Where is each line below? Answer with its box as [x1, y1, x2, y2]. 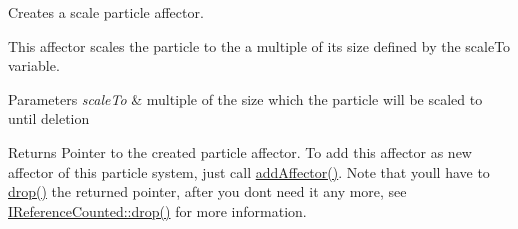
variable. [8, 55, 60, 76]
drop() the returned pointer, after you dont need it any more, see [8, 181, 407, 202]
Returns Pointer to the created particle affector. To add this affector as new [8, 141, 472, 162]
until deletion [8, 108, 90, 129]
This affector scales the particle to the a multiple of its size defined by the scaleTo [8, 35, 511, 56]
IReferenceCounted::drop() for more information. [8, 200, 307, 221]
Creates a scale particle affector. [8, 2, 204, 22]
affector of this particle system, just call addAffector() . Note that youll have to [8, 161, 490, 182]
